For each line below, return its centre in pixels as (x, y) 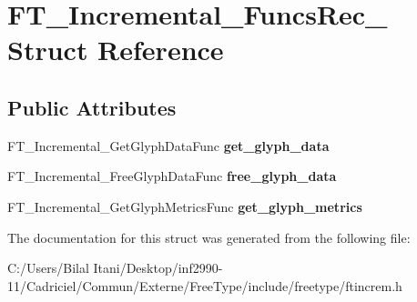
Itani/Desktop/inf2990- (158, 268)
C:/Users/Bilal (48, 268)
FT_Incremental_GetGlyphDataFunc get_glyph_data (168, 145)
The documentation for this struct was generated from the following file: (209, 237)
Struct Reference (116, 50)
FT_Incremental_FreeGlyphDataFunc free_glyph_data (172, 176)
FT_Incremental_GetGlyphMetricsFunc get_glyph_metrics (185, 206)
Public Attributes (92, 107)
